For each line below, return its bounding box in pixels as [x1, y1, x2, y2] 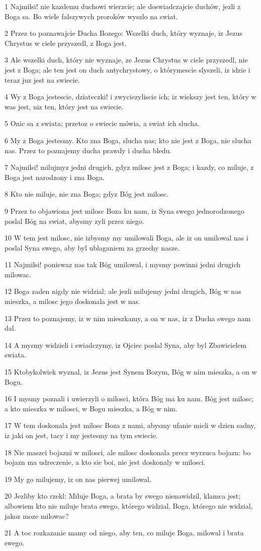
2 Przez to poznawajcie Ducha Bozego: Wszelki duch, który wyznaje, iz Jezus [5, 28, 242, 38]
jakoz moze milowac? [5, 510, 69, 521]
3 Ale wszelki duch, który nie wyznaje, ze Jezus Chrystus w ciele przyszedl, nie [5, 54, 248, 65]
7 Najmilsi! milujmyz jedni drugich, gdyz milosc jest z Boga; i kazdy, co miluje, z [5, 162, 254, 172]
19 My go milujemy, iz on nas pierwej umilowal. [5, 473, 151, 484]
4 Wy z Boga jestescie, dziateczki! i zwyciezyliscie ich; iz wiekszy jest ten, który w [5, 91, 256, 102]
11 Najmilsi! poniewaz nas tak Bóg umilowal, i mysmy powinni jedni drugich [5, 259, 241, 270]
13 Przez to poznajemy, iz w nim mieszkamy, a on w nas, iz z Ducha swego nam [5, 313, 251, 323]
